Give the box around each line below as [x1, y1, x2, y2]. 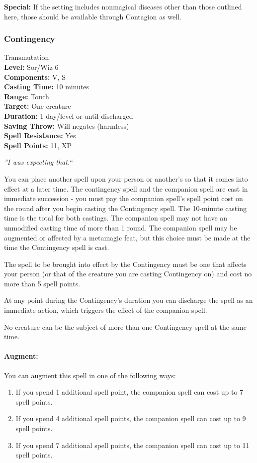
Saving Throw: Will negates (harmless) [4, 120, 129, 131]
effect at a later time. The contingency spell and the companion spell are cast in [4, 183, 248, 194]
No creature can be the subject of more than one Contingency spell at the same [4, 321, 247, 332]
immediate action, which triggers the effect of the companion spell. [4, 305, 207, 315]
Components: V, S [4, 71, 66, 82]
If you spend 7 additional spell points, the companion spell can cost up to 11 [15, 440, 250, 450]
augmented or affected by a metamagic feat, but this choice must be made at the [4, 232, 251, 242]
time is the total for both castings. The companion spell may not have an [4, 213, 228, 223]
